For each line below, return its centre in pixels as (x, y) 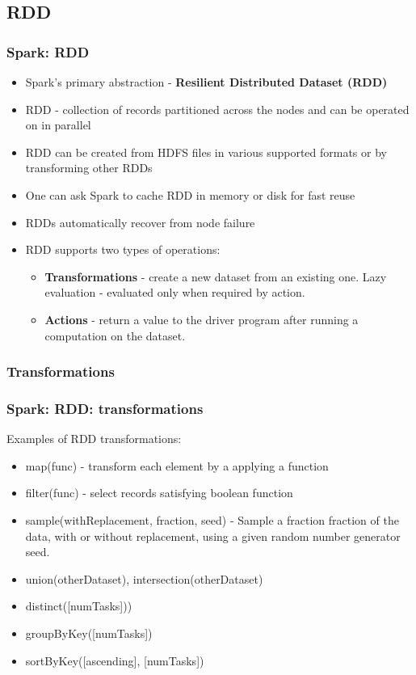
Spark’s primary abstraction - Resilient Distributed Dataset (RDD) (206, 82)
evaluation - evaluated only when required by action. (175, 292)
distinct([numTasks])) (79, 606)
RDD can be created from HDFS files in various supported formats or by (206, 152)
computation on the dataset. (115, 335)
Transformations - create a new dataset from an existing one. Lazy (216, 276)
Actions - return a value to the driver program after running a (202, 319)
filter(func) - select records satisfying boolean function (159, 493)
